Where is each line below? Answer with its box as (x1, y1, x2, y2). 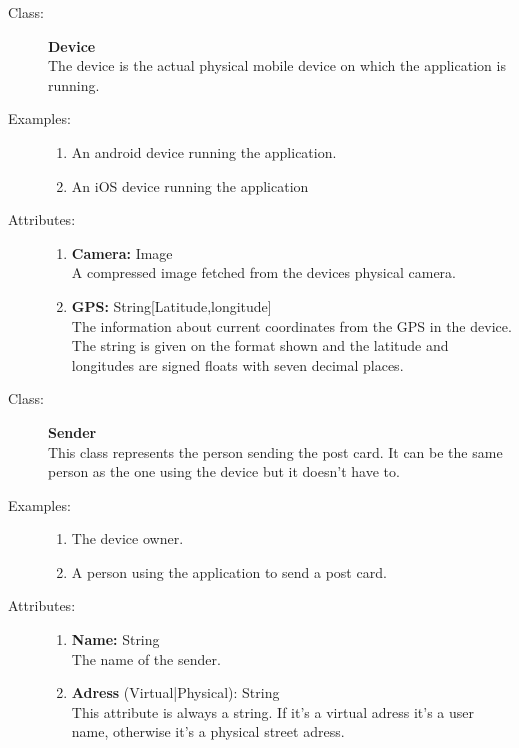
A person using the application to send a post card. (71, 561, 387, 582)
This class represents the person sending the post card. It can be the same (48, 441, 503, 462)
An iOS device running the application (71, 175, 309, 196)
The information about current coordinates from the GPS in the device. (71, 315, 512, 336)
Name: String (71, 629, 160, 650)
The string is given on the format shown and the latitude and (71, 335, 449, 356)
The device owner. (71, 528, 184, 549)
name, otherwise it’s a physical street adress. (71, 721, 345, 742)
